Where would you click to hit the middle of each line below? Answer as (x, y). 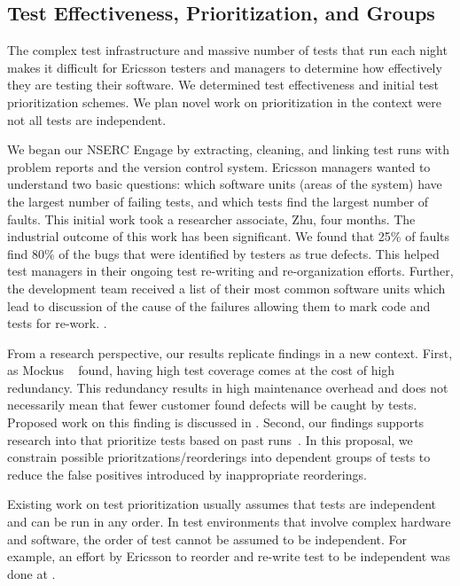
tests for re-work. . (57, 323)
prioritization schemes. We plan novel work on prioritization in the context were (224, 102)
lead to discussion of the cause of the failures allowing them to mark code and (219, 305)
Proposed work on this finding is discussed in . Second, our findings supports (216, 422)
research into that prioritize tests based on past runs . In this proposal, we (210, 439)
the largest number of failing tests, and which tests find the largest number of (218, 201)
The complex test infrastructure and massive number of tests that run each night (227, 50)
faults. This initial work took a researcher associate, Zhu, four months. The (211, 219)
